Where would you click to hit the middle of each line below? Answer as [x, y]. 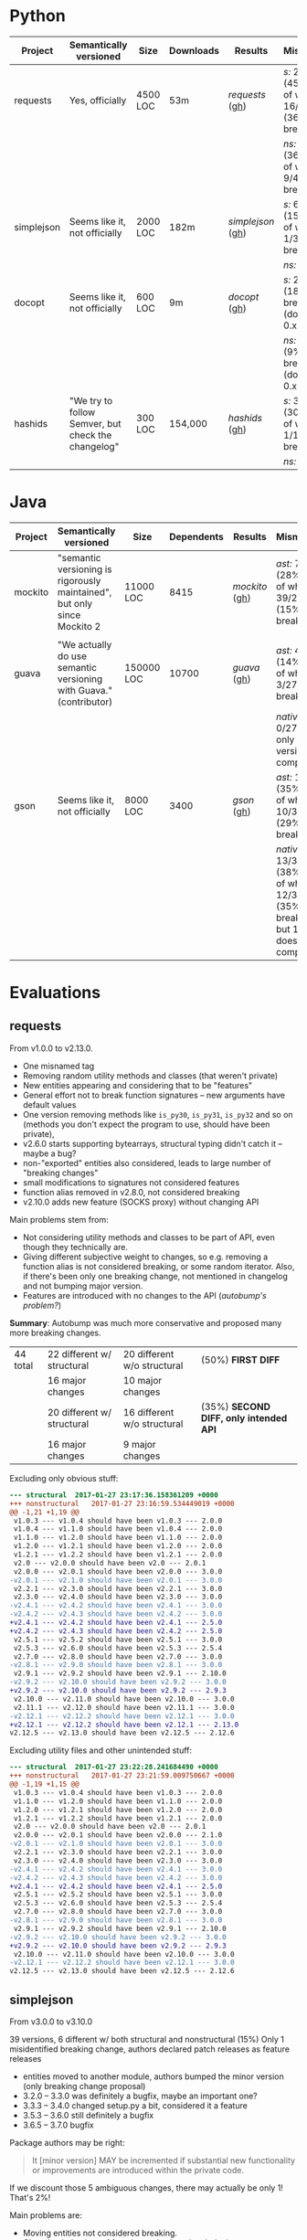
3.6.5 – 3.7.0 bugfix [58, 2125]
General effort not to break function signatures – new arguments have [154, 1095]
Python [37, 16]
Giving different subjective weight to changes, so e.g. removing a [145, 1257]
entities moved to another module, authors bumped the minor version [153, 2076]
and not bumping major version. [83, 1286]
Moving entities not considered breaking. [100, 2233]
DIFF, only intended [244, 1417]
